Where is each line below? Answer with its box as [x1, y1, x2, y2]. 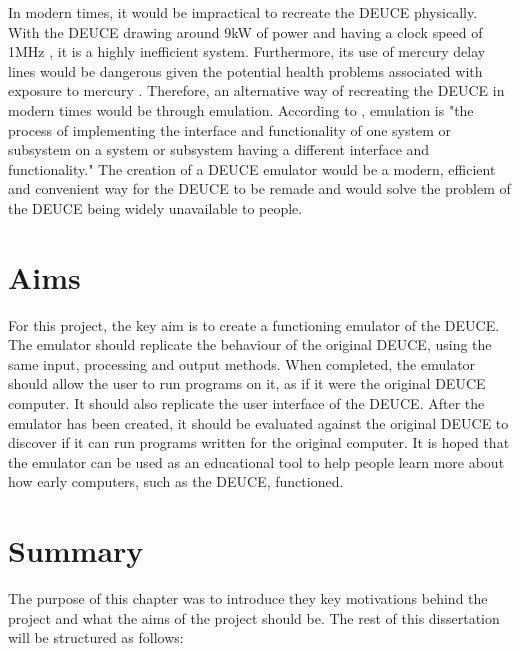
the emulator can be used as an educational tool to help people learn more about [8, 451, 505, 472]
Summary [8, 530, 144, 571]
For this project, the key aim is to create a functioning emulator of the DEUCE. [8, 314, 500, 335]
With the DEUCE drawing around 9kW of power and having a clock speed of [8, 21, 483, 42]
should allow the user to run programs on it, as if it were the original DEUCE [8, 373, 486, 394]
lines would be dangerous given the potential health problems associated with [8, 60, 483, 81]
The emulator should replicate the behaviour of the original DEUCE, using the [8, 334, 492, 355]
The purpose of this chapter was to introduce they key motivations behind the [8, 588, 488, 609]
